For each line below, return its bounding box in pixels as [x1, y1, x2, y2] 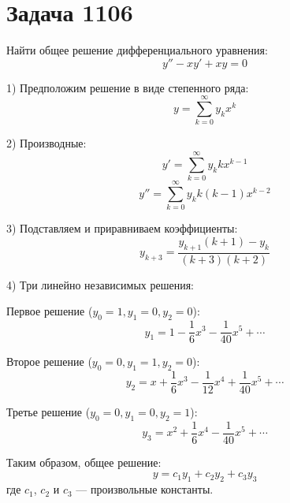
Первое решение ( [6, 303, 93, 319]
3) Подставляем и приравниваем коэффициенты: [6, 220, 238, 237]
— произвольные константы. [76, 481, 214, 497]
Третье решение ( [6, 404, 91, 420]
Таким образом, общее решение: [6, 453, 162, 470]
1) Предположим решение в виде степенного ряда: [6, 79, 249, 95]
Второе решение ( [6, 353, 92, 370]
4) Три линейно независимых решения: [6, 276, 194, 292]
